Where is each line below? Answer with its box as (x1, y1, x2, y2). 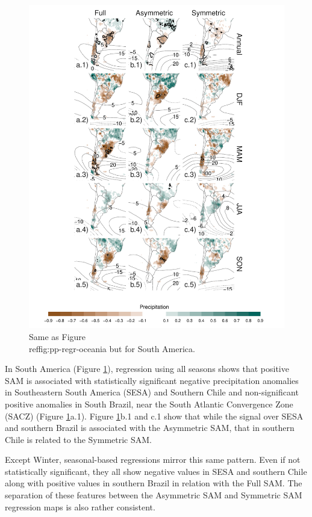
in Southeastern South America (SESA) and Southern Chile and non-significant (5, 386, 299, 398)
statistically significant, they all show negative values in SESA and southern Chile (5, 465, 307, 477)
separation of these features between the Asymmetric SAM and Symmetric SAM (5, 489, 302, 501)
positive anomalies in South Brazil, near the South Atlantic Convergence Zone (5, 397, 293, 410)
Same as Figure (29, 330, 86, 342)
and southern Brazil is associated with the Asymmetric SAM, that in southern (5, 421, 295, 434)
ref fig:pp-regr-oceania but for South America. (29, 342, 195, 354)
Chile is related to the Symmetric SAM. (5, 433, 152, 445)
